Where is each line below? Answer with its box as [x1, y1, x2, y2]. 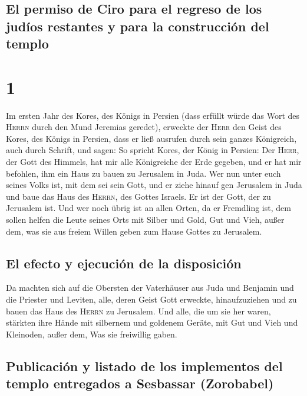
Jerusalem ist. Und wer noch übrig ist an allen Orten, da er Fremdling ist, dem [6, 202, 291, 214]
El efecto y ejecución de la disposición [6, 254, 242, 272]
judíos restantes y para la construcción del [6, 17, 269, 35]
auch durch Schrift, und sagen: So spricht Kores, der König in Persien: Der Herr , [6, 144, 299, 156]
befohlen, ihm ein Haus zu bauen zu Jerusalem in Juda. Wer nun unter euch [6, 167, 281, 179]
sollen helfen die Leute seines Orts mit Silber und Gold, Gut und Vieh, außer [6, 213, 285, 226]
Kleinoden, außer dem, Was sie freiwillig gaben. [6, 327, 177, 340]
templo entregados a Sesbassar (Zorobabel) [6, 374, 274, 392]
